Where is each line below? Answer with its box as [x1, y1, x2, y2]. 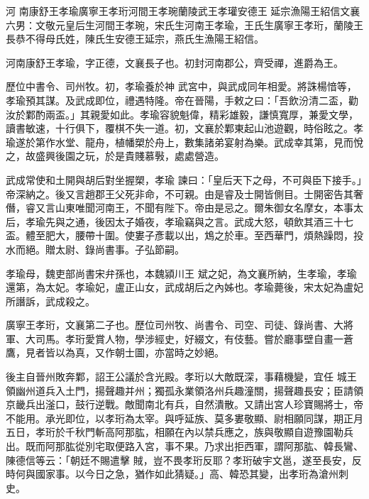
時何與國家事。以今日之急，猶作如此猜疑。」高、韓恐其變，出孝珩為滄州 [6, 466, 338, 481]
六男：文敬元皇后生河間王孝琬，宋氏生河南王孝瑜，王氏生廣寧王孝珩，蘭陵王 [6, 17, 363, 32]
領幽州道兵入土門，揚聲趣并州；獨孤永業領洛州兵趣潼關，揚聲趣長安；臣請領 [6, 383, 363, 397]
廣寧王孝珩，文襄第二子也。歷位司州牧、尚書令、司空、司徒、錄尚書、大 [6, 317, 343, 332]
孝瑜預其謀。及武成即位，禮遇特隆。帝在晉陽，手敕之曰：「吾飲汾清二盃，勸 [6, 92, 358, 107]
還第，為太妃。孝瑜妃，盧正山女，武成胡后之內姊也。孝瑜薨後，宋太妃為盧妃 [6, 280, 363, 295]
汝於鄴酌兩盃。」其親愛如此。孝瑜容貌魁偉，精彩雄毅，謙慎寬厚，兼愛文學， [6, 106, 358, 121]
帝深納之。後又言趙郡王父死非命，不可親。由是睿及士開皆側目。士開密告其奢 [6, 186, 363, 201]
